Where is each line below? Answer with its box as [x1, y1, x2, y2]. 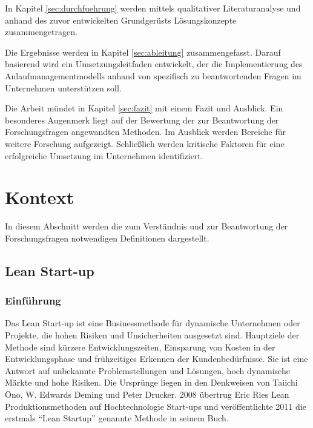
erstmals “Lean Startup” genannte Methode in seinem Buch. [5, 412, 229, 424]
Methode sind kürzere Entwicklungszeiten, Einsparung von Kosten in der [5, 340, 275, 353]
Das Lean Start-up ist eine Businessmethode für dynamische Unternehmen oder [5, 317, 300, 329]
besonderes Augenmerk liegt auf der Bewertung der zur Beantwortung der [5, 113, 279, 126]
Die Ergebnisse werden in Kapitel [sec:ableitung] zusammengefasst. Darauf [5, 45, 281, 58]
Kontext [5, 185, 74, 209]
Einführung [5, 293, 61, 308]
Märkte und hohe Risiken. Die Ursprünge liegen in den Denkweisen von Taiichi [5, 376, 298, 389]
